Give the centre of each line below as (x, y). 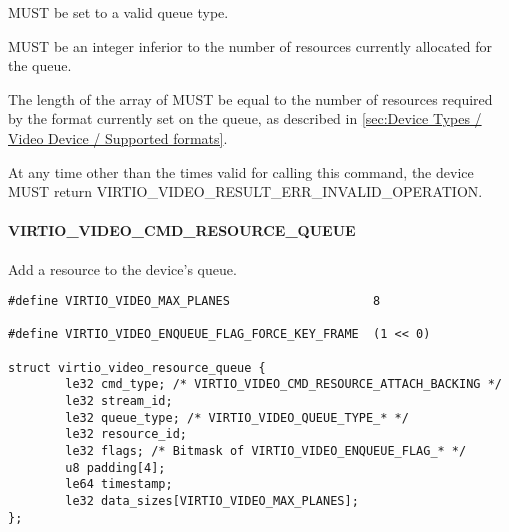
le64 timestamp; (119, 484)
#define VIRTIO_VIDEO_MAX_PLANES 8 (194, 301)
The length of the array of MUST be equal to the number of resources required (250, 98)
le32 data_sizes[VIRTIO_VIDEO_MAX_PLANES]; (212, 501)
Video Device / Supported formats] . (118, 137)
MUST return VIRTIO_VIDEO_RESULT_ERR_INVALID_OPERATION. (245, 191)
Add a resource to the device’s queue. (122, 268)
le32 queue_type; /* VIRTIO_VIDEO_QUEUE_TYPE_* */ (237, 417)
